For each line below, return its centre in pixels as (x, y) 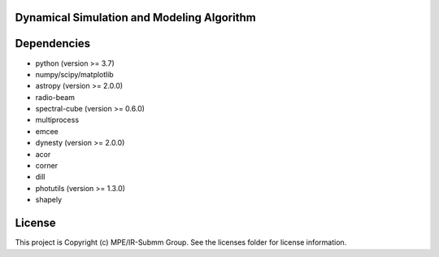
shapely (49, 200)
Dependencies (53, 44)
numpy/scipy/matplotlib (74, 74)
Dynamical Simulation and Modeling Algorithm (135, 17)
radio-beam (55, 97)
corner (47, 166)
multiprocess (57, 120)
